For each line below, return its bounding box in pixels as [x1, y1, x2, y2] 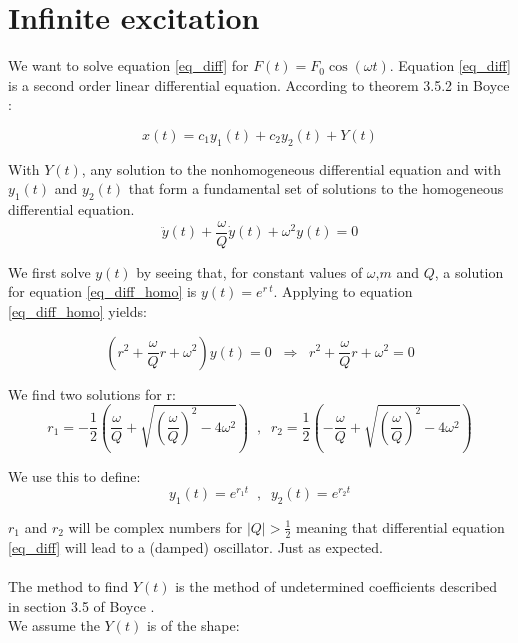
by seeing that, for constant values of [136, 261, 363, 282]
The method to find [8, 575, 129, 596]
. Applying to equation [273, 281, 413, 302]
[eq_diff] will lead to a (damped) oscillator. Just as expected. [8, 536, 383, 557]
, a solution [434, 261, 504, 282]
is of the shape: [146, 615, 240, 636]
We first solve [8, 261, 91, 282]
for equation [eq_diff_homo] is [8, 281, 197, 302]
